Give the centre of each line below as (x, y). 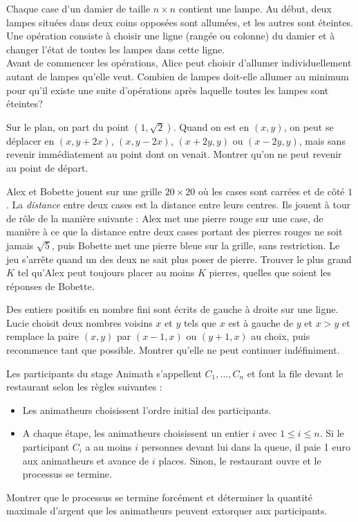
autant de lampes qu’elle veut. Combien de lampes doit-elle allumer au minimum (178, 76)
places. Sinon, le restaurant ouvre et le (240, 460)
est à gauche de (261, 322)
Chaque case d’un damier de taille (78, 8)
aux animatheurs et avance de (86, 460)
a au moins (109, 447)
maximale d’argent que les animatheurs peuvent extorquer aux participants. (167, 511)
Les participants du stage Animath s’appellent (104, 373)
